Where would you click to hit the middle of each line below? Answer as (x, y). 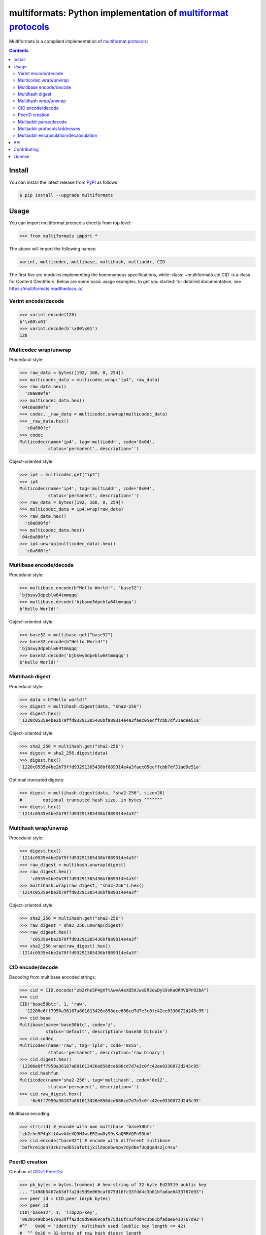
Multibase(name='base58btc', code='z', (67, 1025)
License (21, 156)
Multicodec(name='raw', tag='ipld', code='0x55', (81, 1046)
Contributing (26, 149)
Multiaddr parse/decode (43, 122)
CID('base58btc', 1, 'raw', (53, 1004)
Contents (19, 50)
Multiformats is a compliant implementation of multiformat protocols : (79, 41)
